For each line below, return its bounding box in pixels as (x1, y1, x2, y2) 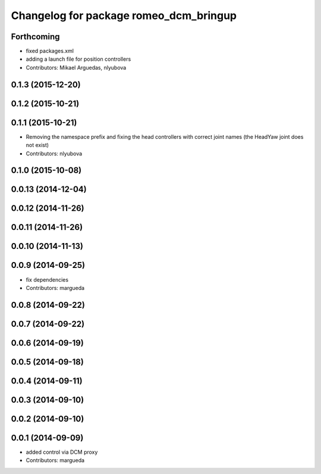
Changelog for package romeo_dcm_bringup (11, 9, 237, 22)
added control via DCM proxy (26, 448, 98, 456)
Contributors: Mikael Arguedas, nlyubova (26, 64, 127, 71)
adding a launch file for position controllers (26, 55, 131, 63)
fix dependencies (26, 276, 68, 283)
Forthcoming (11, 32, 60, 42)
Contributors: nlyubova (26, 149, 83, 157)
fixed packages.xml (26, 48, 74, 55)
